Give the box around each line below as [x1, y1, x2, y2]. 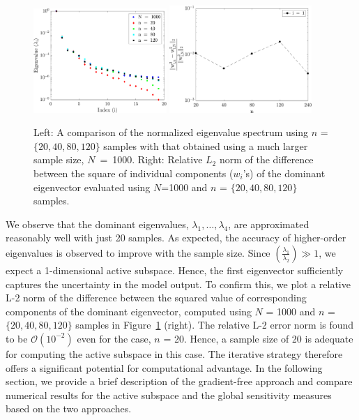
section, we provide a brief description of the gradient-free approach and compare [6, 374, 353, 389]
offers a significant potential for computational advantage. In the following [6, 360, 323, 375]
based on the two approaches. [6, 401, 132, 416]
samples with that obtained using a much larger [103, 138, 308, 153]
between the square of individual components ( [33, 166, 234, 180]
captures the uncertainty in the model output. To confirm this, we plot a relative [6, 276, 351, 291]
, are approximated [228, 216, 310, 231]
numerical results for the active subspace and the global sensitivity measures [6, 387, 332, 402]
